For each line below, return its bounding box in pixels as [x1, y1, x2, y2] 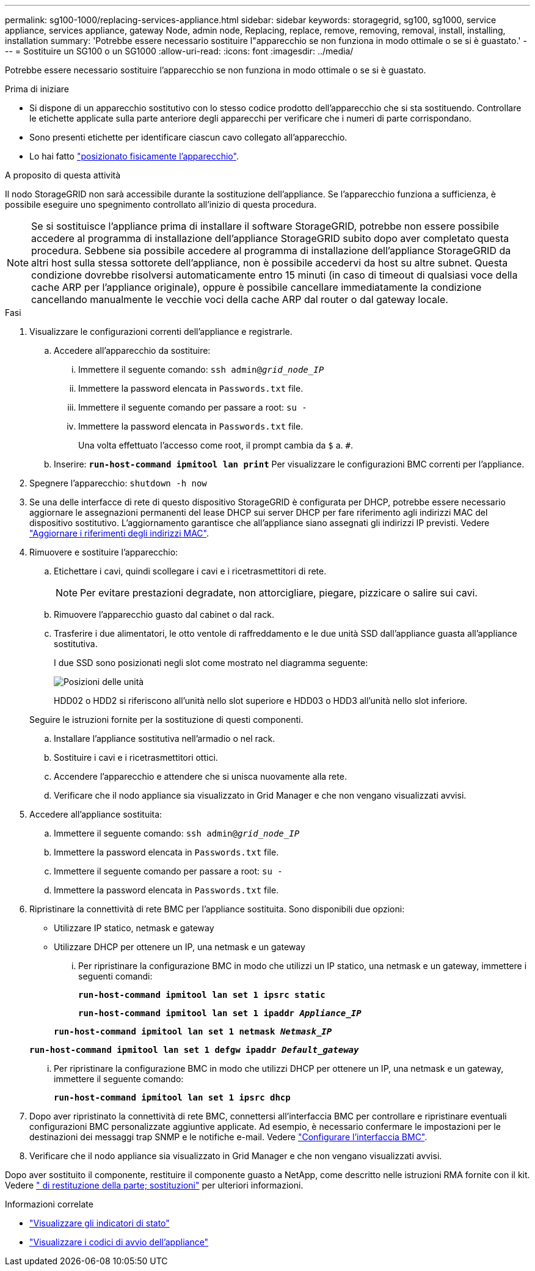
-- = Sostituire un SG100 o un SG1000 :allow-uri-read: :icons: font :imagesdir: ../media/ [5, 46, 354, 56]
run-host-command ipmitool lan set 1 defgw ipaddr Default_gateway [29, 1045, 359, 1055]
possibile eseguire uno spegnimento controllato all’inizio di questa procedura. [5, 199, 317, 210]
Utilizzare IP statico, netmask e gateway [54, 923, 214, 933]
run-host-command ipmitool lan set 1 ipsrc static [78, 990, 326, 1000]
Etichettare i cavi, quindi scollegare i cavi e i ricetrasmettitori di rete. [54, 566, 327, 576]
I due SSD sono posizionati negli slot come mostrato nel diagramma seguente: [54, 657, 368, 668]
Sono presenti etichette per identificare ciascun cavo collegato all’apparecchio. [29, 132, 348, 142]
